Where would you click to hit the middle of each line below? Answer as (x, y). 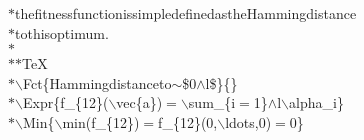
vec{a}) (139, 102)
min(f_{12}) (101, 121)
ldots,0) (248, 121)
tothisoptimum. (62, 32)
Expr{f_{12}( (65, 102)
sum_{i (212, 102)
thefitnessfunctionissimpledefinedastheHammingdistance (186, 13)
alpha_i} (316, 102)
